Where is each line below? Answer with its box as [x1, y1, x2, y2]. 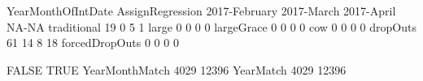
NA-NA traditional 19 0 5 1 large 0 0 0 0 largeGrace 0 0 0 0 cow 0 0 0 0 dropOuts [7, 18, 416, 35]
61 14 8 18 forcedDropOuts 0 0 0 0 [7, 34, 179, 51]
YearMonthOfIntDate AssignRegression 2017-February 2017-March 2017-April [7, 2, 396, 19]
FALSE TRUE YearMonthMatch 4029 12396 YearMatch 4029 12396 [7, 61, 347, 78]
